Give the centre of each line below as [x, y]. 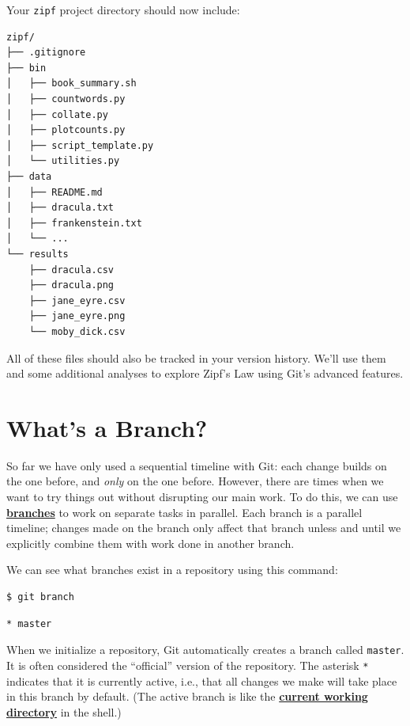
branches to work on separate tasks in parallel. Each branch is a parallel [184, 512]
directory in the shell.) [64, 711]
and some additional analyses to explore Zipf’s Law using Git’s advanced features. [205, 373]
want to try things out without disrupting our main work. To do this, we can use [202, 497]
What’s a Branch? [107, 427]
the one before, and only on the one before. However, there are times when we [195, 481]
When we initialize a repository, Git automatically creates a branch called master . [205, 650]
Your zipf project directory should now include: [123, 10]
